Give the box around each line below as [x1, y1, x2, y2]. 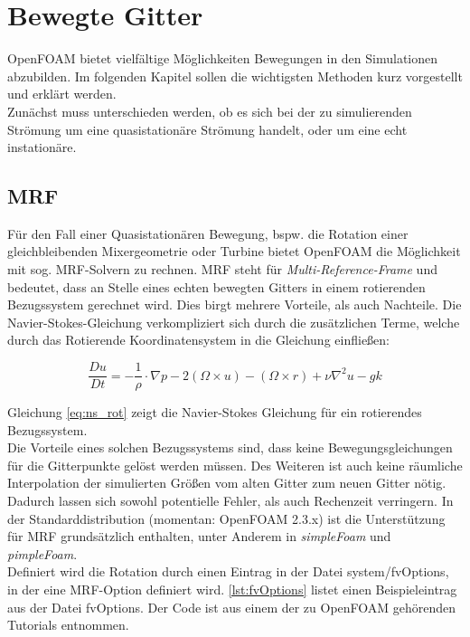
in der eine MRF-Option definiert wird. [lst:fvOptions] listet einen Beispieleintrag [7, 580, 457, 599]
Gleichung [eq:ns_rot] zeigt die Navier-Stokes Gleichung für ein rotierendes [7, 403, 422, 422]
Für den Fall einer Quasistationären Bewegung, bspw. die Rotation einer [7, 223, 409, 242]
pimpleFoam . [7, 544, 78, 563]
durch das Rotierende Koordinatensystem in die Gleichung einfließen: [7, 330, 390, 349]
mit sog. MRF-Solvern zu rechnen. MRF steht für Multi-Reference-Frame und [7, 260, 437, 279]
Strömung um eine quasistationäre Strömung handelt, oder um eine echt [7, 119, 408, 138]
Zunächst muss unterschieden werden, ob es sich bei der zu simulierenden [7, 101, 412, 120]
